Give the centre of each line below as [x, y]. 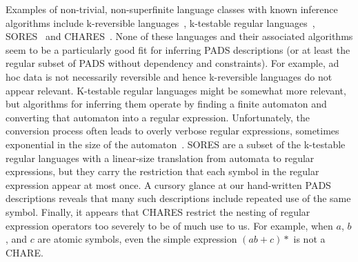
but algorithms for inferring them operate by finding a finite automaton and [166, 104]
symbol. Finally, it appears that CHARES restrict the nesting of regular [158, 211]
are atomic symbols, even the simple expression [137, 239]
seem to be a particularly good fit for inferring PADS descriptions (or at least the [178, 49]
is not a [309, 239]
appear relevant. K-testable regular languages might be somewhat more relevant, [176, 90]
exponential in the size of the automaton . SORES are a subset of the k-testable [176, 144]
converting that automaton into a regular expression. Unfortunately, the [158, 117]
